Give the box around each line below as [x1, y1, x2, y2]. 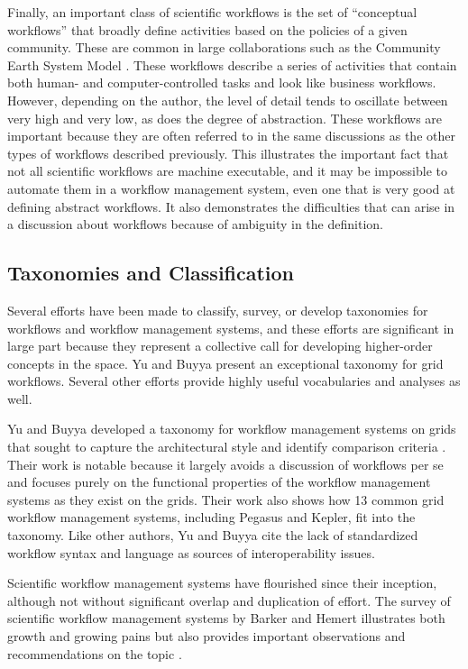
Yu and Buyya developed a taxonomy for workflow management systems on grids [7, 419, 456, 438]
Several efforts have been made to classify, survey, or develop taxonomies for [7, 300, 428, 319]
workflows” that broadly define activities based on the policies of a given [7, 20, 408, 39]
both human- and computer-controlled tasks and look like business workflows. [7, 73, 436, 92]
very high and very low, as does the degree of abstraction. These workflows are [7, 108, 443, 127]
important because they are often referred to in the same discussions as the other [7, 126, 455, 145]
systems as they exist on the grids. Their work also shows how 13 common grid [7, 490, 445, 509]
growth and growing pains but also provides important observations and [7, 627, 406, 646]
